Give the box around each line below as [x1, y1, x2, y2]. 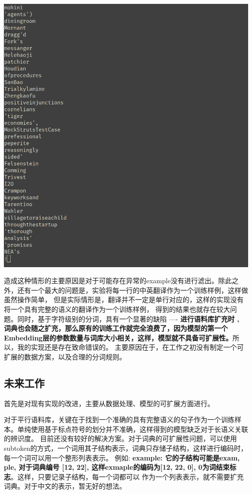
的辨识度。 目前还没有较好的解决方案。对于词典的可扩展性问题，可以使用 [4, 433, 237, 443]
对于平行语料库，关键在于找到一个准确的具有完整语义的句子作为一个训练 [4, 414, 235, 425]
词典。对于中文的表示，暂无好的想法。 [4, 481, 126, 491]
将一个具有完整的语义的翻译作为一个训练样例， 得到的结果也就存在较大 [4, 304, 230, 314]
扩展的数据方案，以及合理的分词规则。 [4, 351, 126, 361]
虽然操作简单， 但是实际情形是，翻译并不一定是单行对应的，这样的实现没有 [4, 294, 244, 305]
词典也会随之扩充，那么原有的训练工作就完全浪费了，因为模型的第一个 [4, 323, 228, 333]
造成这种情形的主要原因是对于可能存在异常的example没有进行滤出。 [4, 275, 219, 286]
